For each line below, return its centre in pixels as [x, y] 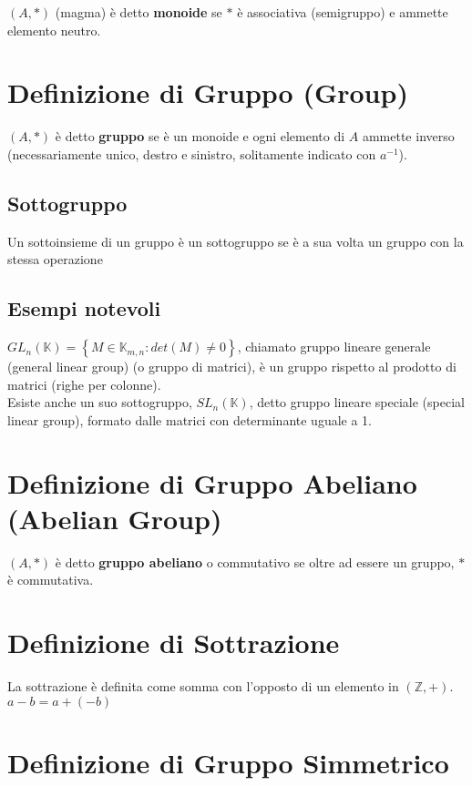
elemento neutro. [54, 30]
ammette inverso [408, 136]
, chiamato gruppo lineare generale [334, 347]
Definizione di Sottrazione [174, 643]
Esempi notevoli [84, 308]
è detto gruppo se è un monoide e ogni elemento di [200, 136]
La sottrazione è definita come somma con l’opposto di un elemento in [203, 686]
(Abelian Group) [115, 518]
